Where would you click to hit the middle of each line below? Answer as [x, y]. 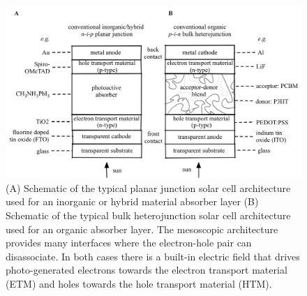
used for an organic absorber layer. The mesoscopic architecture [142, 229]
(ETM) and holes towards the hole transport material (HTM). [139, 283]
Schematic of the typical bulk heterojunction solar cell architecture [148, 215]
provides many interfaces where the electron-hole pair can [129, 243]
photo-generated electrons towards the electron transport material [147, 270]
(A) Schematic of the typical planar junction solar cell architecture [148, 187]
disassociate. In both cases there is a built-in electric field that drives [153, 256]
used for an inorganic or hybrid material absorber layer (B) [132, 201]
